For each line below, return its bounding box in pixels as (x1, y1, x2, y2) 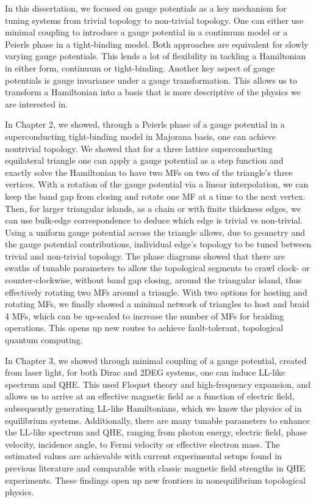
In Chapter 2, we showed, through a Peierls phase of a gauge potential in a (5, 118, 285, 131)
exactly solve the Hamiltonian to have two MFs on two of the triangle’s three (5, 166, 293, 178)
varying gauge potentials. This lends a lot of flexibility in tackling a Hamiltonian (5, 49, 306, 62)
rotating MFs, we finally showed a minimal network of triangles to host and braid (5, 297, 309, 310)
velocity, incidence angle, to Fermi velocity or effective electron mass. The (5, 437, 280, 450)
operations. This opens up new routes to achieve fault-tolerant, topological (5, 321, 284, 334)
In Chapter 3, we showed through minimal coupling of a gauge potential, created (5, 354, 307, 366)
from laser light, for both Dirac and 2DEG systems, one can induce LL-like (5, 366, 285, 379)
